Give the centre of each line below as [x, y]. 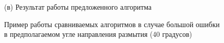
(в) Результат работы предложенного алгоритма [78, 7]
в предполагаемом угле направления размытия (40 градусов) [98, 34]
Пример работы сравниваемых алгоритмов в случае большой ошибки [112, 24]
